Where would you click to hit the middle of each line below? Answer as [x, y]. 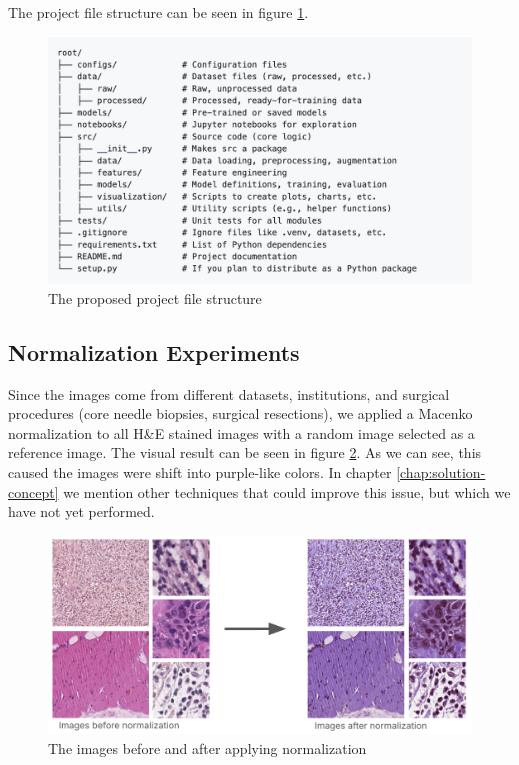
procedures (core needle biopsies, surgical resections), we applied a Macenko [240, 413]
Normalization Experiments [154, 351]
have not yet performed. [81, 511]
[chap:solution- [441, 471]
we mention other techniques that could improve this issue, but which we [287, 491]
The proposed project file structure [155, 297]
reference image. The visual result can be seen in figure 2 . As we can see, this [245, 452]
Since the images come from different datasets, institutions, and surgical [229, 393]
